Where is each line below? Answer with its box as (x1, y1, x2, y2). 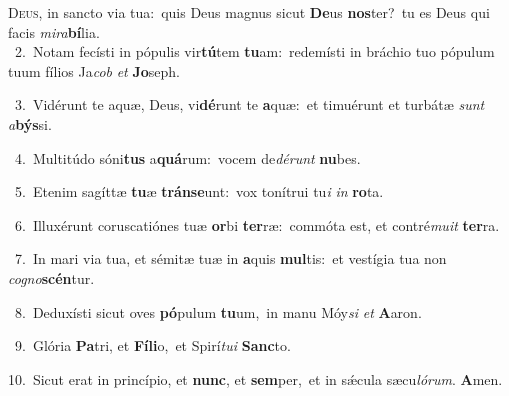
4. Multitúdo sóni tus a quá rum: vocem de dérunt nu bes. (14, 147, 361, 168)
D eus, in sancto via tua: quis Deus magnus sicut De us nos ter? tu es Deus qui (8, 2, 490, 22)
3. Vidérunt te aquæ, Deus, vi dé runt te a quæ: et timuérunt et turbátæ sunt (14, 94, 485, 115)
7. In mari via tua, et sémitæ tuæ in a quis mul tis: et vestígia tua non (14, 248, 447, 269)
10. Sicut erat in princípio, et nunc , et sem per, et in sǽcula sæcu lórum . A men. (8, 368, 503, 389)
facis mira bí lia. (8, 21, 100, 42)
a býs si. (8, 113, 52, 134)
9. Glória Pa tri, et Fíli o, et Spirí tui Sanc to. (14, 335, 291, 356)
